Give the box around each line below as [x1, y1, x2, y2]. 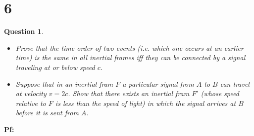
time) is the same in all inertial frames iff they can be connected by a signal [15, 52, 246, 63]
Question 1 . [4, 26, 44, 36]
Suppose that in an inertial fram [15, 78, 113, 89]
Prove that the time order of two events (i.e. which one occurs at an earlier [15, 42, 244, 53]
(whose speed [201, 88, 239, 99]
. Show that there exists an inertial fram [68, 88, 190, 99]
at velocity [15, 88, 47, 99]
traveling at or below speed [15, 62, 95, 72]
